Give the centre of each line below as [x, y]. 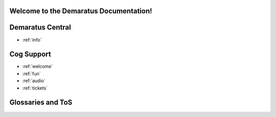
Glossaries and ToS [41, 102]
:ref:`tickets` [35, 88]
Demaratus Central [40, 27]
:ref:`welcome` [38, 66]
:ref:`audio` [34, 81]
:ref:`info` [32, 40]
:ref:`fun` [31, 74]
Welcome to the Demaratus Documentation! [81, 11]
